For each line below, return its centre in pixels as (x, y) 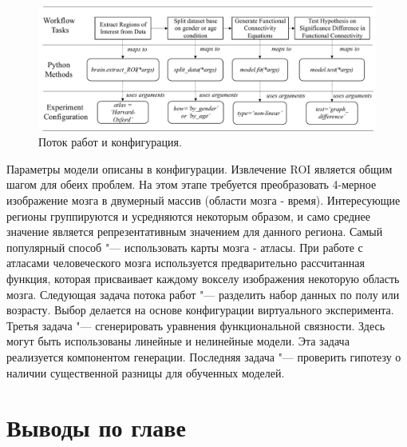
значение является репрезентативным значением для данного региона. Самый (195, 231)
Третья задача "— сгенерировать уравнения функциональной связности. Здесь (196, 325)
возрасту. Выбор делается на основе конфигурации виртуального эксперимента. (200, 310)
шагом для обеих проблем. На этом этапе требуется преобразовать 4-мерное (192, 184)
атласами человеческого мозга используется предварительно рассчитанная (186, 263)
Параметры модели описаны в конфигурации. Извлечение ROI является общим (200, 168)
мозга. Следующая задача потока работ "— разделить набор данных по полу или (203, 294)
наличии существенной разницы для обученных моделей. (146, 372)
